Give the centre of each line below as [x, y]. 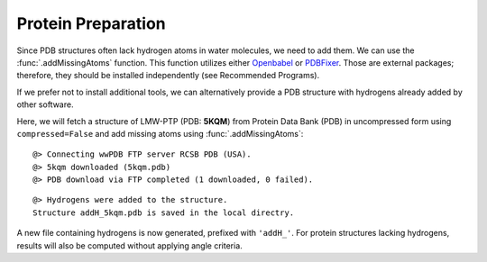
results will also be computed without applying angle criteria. [129, 245]
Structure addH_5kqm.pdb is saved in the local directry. [164, 212]
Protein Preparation [91, 23]
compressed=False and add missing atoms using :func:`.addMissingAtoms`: [160, 133]
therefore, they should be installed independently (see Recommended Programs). [168, 76]
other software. [45, 104]
